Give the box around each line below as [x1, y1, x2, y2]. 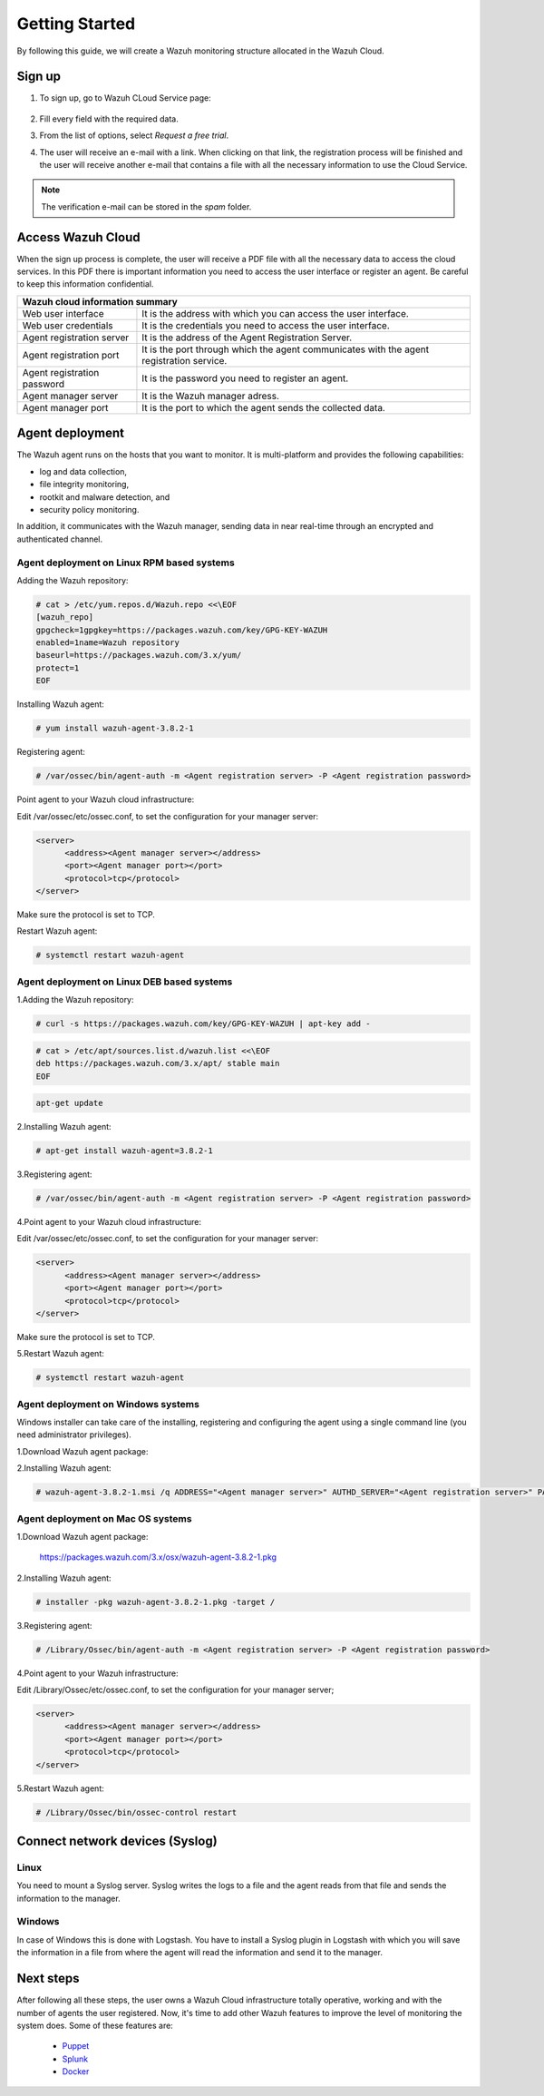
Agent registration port [22, 348, 120, 361]
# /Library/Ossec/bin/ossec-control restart [35, 1807, 238, 1817]
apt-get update [35, 1098, 103, 1109]
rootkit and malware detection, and [39, 491, 170, 503]
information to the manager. [16, 1893, 121, 1904]
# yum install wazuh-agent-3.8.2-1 [35, 723, 194, 734]
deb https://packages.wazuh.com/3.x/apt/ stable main [35, 1058, 280, 1069]
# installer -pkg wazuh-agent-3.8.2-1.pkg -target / [35, 1597, 276, 1607]
